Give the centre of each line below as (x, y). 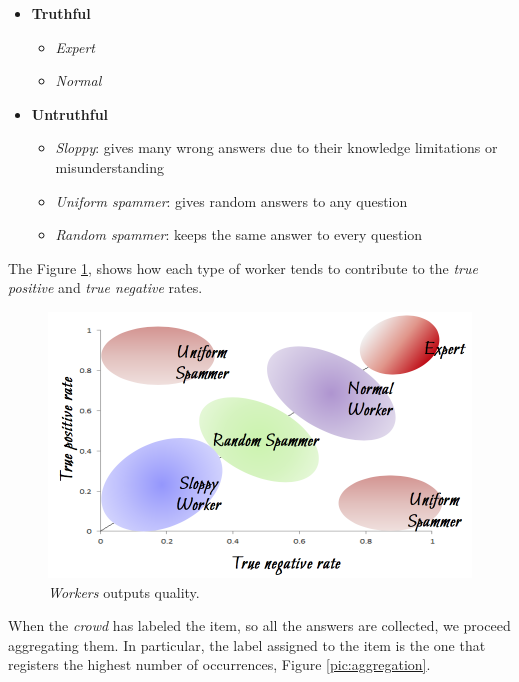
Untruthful (70, 113)
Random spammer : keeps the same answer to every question (239, 234)
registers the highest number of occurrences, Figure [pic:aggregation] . (219, 664)
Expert (75, 46)
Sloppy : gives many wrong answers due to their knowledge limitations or (276, 147)
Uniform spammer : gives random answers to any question (231, 200)
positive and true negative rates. (105, 287)
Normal (78, 80)
